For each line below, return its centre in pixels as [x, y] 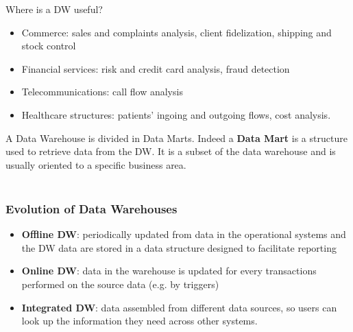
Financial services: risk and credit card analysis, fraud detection [156, 68]
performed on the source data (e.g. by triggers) [120, 284]
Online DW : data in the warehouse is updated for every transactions [169, 271]
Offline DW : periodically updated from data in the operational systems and [184, 234]
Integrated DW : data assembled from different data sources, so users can [179, 307]
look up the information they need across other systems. [139, 321]
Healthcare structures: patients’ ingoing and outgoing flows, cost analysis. [176, 114]
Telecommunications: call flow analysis [102, 92]
